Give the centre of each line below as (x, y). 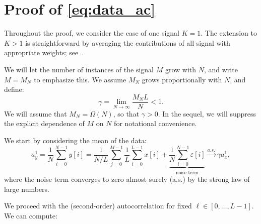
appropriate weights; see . (44, 52)
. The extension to (229, 33)
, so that (126, 113)
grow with (181, 69)
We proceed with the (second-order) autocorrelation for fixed (98, 206)
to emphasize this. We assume (80, 79)
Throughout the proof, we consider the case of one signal (92, 33)
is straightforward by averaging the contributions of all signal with (128, 42)
